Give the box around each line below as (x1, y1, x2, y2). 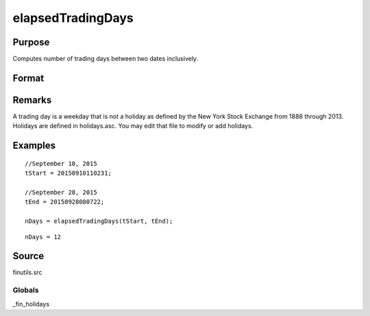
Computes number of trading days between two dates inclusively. (12, 55, 199, 63)
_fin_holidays (12, 300, 50, 308)
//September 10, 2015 (25, 160, 97, 167)
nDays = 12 (25, 233, 62, 241)
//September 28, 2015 (25, 189, 97, 196)
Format (12, 72, 45, 84)
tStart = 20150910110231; (25, 169, 112, 178)
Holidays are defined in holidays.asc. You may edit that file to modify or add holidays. (12, 122, 254, 130)
